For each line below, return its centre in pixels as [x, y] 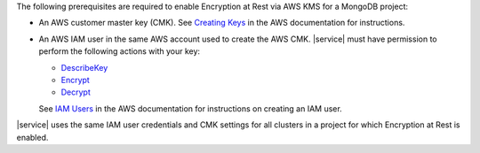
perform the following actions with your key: [119, 51]
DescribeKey [84, 67]
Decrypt [76, 92]
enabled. [32, 137]
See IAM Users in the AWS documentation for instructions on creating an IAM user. [190, 108]
